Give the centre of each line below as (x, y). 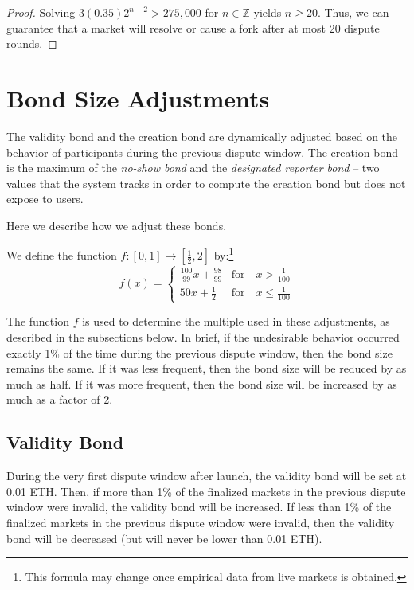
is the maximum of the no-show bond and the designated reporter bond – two (193, 168)
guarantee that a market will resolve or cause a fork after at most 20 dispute (193, 27)
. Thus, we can (353, 12)
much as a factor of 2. (60, 399)
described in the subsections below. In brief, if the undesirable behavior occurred (203, 336)
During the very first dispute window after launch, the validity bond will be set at (207, 476)
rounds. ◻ (32, 43)
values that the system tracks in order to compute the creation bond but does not (206, 183)
